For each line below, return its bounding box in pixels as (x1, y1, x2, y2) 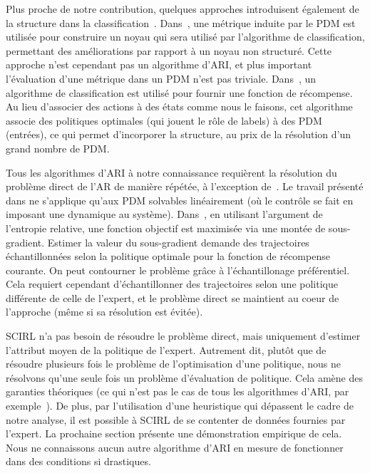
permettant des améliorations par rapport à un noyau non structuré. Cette (6, 43, 332, 58)
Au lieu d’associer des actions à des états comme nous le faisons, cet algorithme (6, 99, 353, 114)
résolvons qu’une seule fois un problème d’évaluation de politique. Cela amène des (6, 370, 363, 385)
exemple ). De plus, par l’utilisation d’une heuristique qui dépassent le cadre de (6, 398, 354, 413)
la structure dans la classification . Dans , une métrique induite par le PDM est (6, 15, 356, 30)
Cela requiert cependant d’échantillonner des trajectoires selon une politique (6, 276, 338, 291)
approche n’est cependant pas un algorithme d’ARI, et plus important (6, 57, 312, 72)
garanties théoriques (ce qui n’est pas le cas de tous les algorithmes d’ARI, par (6, 384, 349, 399)
